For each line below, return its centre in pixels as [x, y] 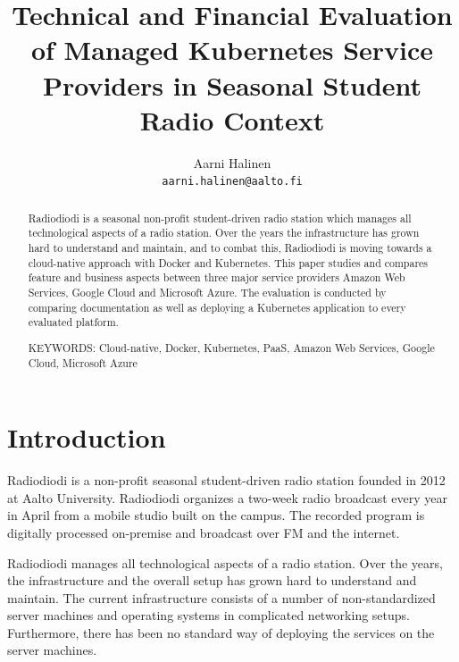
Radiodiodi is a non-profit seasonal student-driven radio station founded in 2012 [226, 480]
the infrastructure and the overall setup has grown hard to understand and [212, 580]
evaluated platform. [73, 322]
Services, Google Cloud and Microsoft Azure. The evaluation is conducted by [207, 293]
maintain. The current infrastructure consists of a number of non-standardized [221, 597]
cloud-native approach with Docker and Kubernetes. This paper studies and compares [228, 262]
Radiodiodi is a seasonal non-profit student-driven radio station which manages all [220, 218]
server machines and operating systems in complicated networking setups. [209, 615]
